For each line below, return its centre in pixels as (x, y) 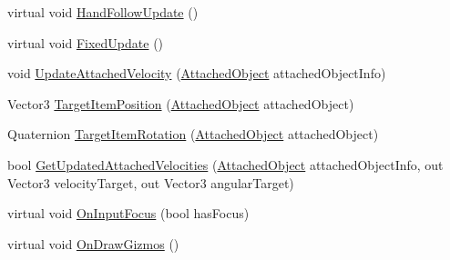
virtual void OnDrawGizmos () (93, 243)
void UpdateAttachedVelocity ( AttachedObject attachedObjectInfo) (197, 73)
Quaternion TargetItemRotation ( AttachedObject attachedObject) (193, 134)
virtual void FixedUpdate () (86, 42)
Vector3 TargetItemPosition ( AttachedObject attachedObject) (181, 103)
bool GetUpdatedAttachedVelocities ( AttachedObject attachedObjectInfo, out (225, 164)
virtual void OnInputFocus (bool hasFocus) (128, 213)
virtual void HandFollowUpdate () (103, 12)
